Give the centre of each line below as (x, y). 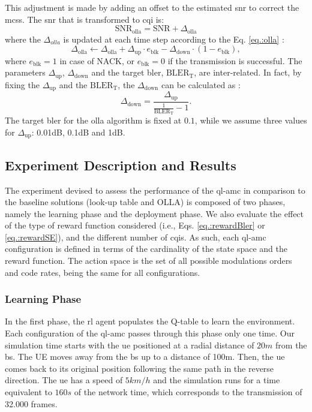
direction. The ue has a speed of (64, 380)
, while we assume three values (251, 120)
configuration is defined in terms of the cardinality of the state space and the (146, 249)
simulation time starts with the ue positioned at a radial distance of (130, 345)
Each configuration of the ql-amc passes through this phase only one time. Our (150, 333)
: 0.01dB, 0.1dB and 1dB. (78, 132)
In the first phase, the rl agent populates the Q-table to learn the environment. (150, 321)
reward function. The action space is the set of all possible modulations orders (148, 261)
